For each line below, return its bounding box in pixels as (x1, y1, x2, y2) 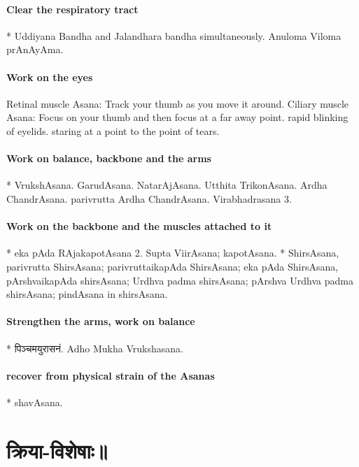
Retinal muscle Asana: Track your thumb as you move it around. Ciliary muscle (6, 96, 349, 110)
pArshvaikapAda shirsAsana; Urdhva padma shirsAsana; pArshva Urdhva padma (6, 273, 353, 287)
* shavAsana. (6, 394, 63, 409)
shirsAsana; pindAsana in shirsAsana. (6, 287, 168, 301)
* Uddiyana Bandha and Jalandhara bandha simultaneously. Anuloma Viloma (6, 28, 342, 43)
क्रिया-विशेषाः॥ (6, 436, 108, 464)
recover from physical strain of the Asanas (6, 368, 215, 382)
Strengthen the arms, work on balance (6, 314, 195, 329)
